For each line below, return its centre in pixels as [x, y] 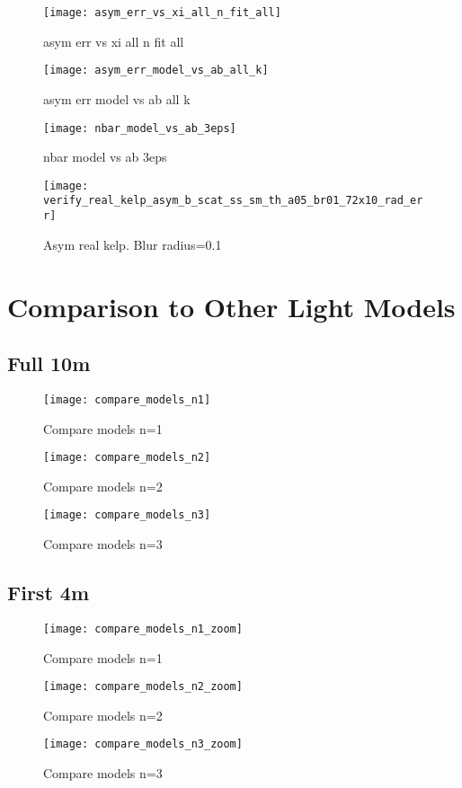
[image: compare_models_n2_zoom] [143, 687]
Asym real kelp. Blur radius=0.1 [133, 244]
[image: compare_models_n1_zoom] [143, 629]
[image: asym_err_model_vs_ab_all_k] [156, 71]
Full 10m [49, 363]
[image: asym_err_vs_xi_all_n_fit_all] [162, 13]
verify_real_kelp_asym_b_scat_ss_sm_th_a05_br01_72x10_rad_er [233, 201]
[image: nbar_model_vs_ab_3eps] [140, 128]
